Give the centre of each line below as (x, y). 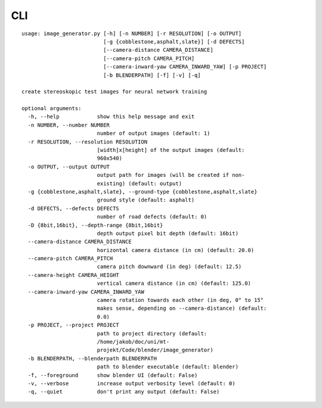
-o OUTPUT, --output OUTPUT (69, 166)
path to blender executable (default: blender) (168, 367)
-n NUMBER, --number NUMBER (69, 125)
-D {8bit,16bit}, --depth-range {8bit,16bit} (95, 225)
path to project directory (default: (152, 333)
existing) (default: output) (139, 183)
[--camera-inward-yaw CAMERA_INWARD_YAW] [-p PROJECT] (185, 67)
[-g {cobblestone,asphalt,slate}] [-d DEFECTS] (174, 41)
